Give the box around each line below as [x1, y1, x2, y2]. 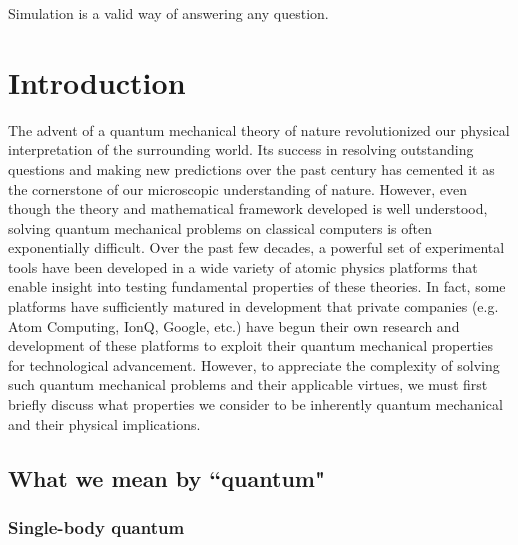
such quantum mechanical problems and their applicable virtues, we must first [8, 374, 488, 395]
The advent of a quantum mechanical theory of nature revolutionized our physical [8, 119, 510, 140]
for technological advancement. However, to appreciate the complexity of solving [8, 354, 500, 375]
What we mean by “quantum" [8, 462, 326, 493]
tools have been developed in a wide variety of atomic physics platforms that [8, 256, 478, 277]
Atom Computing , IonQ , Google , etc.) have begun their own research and [8, 315, 460, 336]
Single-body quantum [8, 514, 185, 539]
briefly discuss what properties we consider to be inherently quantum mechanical [8, 394, 503, 415]
